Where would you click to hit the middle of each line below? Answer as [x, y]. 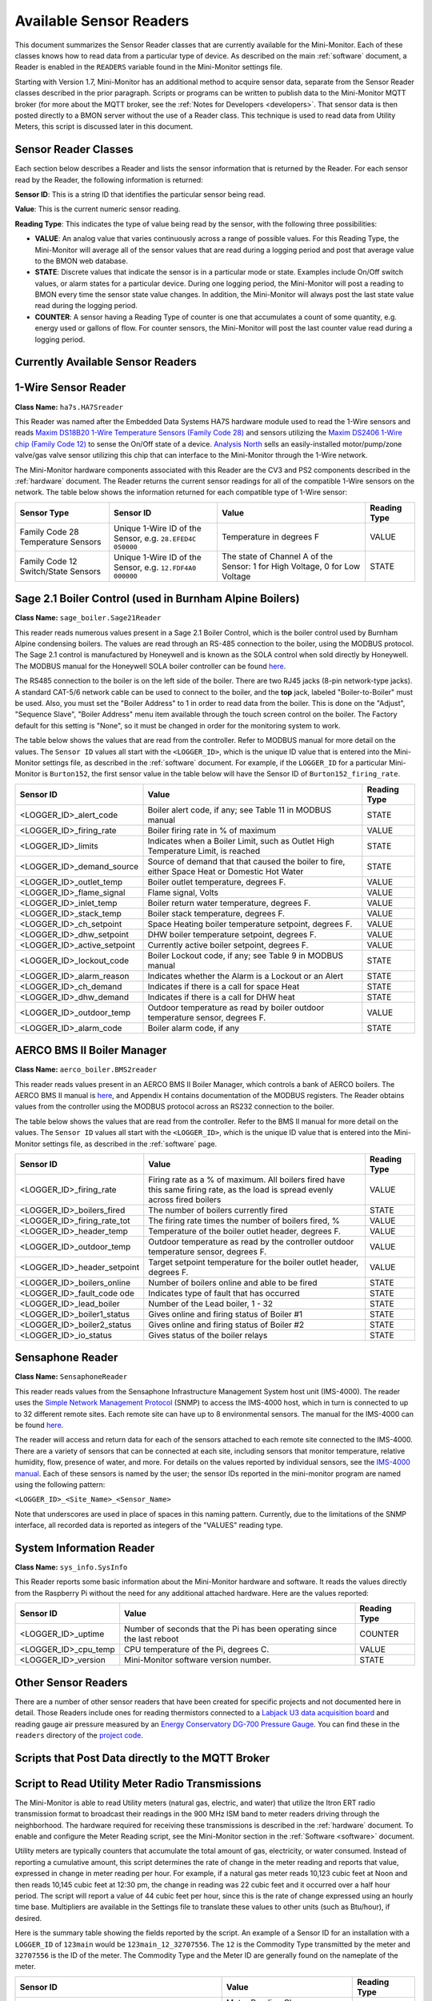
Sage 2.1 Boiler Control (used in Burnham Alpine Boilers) [157, 599]
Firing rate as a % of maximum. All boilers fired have [247, 1179]
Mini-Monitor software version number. [198, 1660]
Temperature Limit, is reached [204, 851]
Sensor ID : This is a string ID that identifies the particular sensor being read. [140, 194]
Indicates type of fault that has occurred [224, 1293]
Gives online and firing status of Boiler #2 [226, 1325]
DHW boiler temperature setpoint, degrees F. [232, 934]
